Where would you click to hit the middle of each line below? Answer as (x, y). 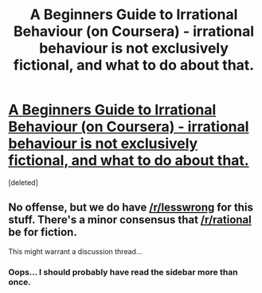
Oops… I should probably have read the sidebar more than (123, 272)
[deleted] (23, 182)
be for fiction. (43, 232)
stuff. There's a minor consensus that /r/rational (130, 220)
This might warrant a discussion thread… (75, 251)
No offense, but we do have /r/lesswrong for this (131, 208)
